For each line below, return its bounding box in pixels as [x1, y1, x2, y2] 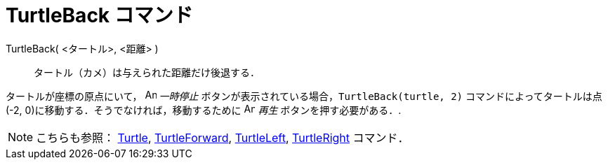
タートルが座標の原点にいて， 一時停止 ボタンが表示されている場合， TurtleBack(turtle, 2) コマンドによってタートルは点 [6, 89, 602, 102]
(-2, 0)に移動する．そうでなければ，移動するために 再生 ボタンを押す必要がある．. [6, 103, 402, 116]
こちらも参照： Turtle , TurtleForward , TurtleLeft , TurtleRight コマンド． [36, 130, 409, 145]
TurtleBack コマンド [6, 3, 193, 27]
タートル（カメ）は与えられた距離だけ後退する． [34, 66, 260, 78]
